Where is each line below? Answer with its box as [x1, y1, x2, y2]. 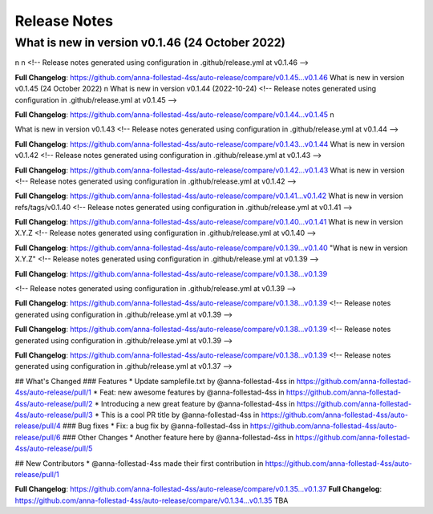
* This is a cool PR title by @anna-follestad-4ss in [94, 410, 260, 419]
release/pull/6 [14, 432, 61, 442]
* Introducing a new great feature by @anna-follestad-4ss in [94, 399, 296, 408]
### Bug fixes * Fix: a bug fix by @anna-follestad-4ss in [63, 421, 249, 431]
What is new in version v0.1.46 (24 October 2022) [14, 35, 286, 50]
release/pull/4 [14, 421, 62, 431]
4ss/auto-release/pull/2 [14, 399, 93, 408]
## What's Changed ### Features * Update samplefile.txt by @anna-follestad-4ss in [14, 376, 295, 386]
